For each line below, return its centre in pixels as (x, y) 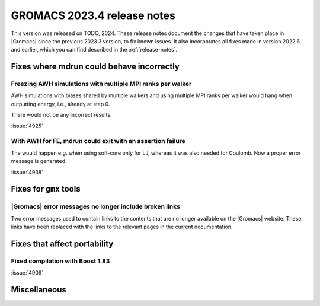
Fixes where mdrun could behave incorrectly (95, 67)
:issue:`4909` (27, 273)
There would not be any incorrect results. (61, 115)
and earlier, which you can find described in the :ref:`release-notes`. (94, 50)
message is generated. (39, 161)
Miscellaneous (39, 290)
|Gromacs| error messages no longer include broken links (96, 206)
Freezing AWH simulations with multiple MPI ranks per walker (101, 84)
